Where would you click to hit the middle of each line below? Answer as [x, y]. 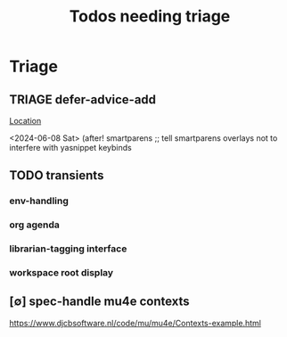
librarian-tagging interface [68, 249]
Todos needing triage [150, 16]
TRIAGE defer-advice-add [83, 99]
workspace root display [61, 273]
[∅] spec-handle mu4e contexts [99, 302]
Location [25, 121]
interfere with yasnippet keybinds [70, 148]
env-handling [39, 201]
